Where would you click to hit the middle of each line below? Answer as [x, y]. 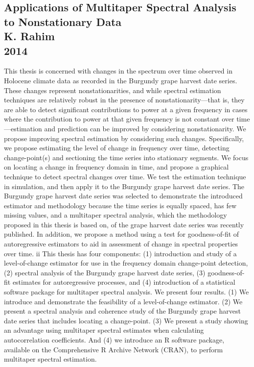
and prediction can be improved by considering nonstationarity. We [145, 128]
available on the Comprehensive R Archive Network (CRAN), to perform [114, 349]
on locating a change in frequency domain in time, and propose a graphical [116, 167]
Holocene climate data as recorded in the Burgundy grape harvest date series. [121, 80]
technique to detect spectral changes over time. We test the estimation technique [125, 176]
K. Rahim [29, 36]
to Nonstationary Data [63, 21]
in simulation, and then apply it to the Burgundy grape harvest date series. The [124, 186]
